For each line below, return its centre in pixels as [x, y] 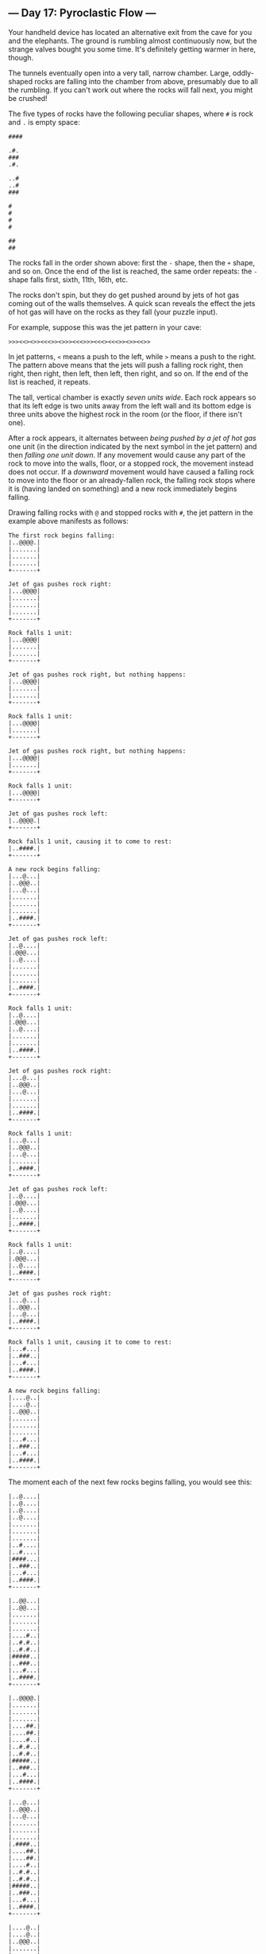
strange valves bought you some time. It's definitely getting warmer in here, [132, 49]
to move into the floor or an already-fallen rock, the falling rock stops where [132, 480]
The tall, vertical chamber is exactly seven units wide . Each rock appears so [132, 397]
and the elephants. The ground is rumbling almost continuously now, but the [133, 41]
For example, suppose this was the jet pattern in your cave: [105, 327]
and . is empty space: [44, 122]
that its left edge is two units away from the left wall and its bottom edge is [130, 405]
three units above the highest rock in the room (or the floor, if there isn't [125, 414]
